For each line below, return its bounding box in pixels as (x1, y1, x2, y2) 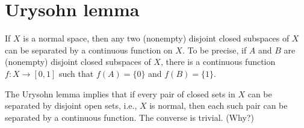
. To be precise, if (182, 43, 247, 56)
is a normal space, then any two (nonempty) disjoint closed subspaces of (23, 32, 290, 44)
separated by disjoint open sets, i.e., (5, 99, 137, 112)
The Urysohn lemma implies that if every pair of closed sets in (5, 87, 235, 100)
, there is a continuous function (160, 55, 276, 68)
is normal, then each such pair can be (149, 99, 288, 112)
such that (58, 67, 94, 79)
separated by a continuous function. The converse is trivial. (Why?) (5, 111, 254, 123)
